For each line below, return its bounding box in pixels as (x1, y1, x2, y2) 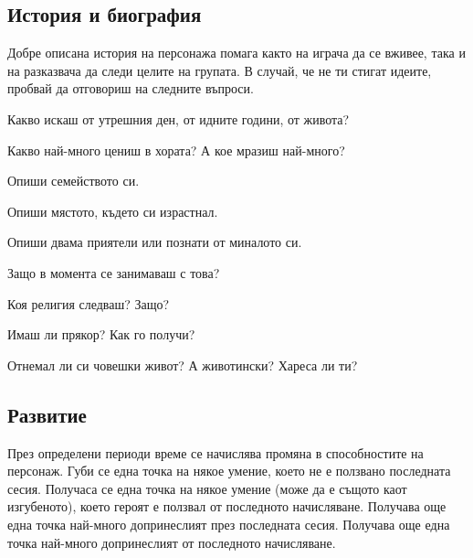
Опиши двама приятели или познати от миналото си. (7, 232, 302, 252)
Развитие (7, 400, 87, 428)
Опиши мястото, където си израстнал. (7, 201, 218, 220)
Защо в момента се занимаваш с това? (7, 263, 220, 282)
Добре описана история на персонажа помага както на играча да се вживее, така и (7, 43, 466, 62)
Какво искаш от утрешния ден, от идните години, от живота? (7, 109, 350, 128)
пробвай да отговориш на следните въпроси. (7, 79, 254, 98)
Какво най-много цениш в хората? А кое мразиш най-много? (7, 140, 345, 159)
